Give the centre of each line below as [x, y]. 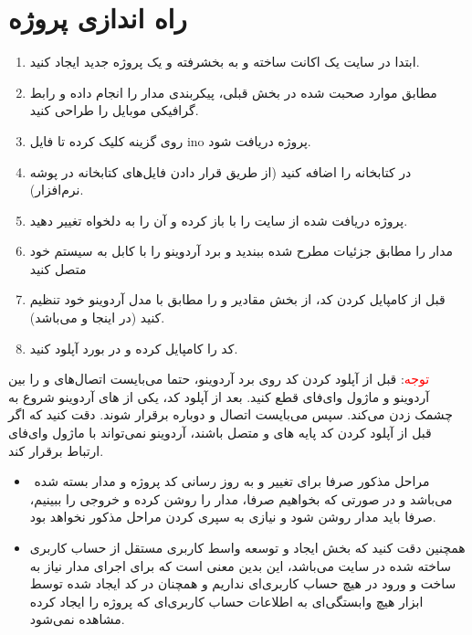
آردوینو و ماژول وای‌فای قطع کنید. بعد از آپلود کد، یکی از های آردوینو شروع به [219, 396]
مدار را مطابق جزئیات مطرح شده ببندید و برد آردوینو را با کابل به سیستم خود [241, 251]
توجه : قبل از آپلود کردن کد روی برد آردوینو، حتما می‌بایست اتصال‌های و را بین [219, 379]
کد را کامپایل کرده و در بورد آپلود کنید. [134, 348]
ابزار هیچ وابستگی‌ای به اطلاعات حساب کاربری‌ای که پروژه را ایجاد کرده [226, 601]
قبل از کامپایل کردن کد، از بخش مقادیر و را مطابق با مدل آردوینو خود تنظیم [237, 299]
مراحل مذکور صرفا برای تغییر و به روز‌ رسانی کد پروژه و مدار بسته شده [232, 481]
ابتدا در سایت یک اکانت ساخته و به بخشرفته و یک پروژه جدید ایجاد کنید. [225, 62]
